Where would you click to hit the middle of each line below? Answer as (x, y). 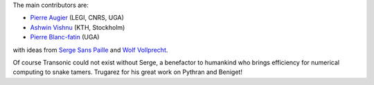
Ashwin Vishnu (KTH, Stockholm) (78, 27)
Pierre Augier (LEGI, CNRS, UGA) (77, 18)
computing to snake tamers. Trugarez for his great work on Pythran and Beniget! (127, 72)
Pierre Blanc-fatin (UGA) (65, 37)
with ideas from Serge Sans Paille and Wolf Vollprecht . (90, 50)
